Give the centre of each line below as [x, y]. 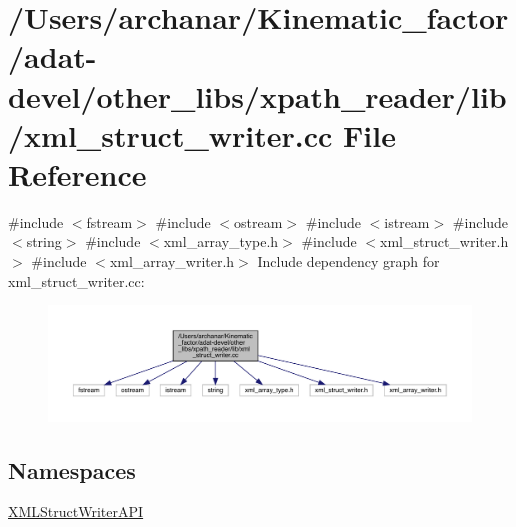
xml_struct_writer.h [444, 241]
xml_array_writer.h [172, 261]
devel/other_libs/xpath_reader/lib [257, 95]
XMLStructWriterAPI [76, 511]
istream [407, 221]
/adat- [52, 56]
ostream [258, 221]
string [44, 241]
